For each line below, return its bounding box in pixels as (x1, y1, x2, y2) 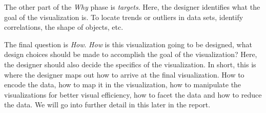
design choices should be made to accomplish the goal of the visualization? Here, (4, 49, 257, 60)
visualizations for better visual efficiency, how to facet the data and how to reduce (4, 89, 262, 100)
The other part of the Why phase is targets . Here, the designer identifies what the (4, 2, 260, 12)
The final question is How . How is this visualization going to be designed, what (4, 39, 252, 49)
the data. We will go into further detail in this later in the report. (4, 99, 211, 110)
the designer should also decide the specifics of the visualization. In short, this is (4, 59, 256, 69)
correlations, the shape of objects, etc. (4, 22, 124, 32)
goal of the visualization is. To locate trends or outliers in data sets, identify (4, 11, 243, 22)
